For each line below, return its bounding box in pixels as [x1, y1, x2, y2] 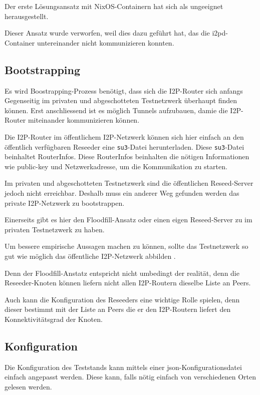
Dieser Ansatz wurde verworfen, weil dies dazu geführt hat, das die [5, 28, 210, 38]
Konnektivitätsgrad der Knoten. [5, 313, 103, 324]
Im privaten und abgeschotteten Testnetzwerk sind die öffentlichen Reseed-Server [5, 178, 253, 188]
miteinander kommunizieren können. [28, 115, 140, 125]
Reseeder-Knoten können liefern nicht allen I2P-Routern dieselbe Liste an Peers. [5, 277, 251, 288]
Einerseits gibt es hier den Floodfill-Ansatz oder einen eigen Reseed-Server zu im [5, 214, 252, 225]
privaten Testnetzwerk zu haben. [5, 224, 105, 234]
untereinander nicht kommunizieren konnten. [37, 37, 174, 48]
